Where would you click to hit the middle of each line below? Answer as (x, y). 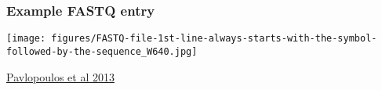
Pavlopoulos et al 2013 (60, 76)
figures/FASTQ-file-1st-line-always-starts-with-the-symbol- (214, 39)
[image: (26, 39)
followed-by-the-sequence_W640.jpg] (102, 51)
